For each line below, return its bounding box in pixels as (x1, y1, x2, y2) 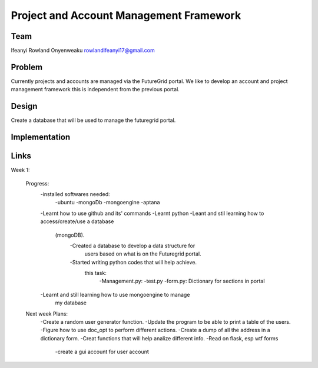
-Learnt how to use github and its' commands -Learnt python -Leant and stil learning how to (40, 210, 264, 217)
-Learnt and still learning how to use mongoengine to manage (40, 291, 190, 298)
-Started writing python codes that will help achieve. (69, 258, 197, 266)
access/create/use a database (40, 218, 114, 225)
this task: (84, 270, 107, 277)
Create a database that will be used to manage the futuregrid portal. (11, 117, 176, 124)
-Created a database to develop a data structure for (69, 242, 196, 249)
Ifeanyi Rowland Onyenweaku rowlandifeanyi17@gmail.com (11, 47, 155, 54)
